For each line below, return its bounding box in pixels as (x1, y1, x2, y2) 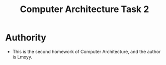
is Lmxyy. (12, 54, 33, 60)
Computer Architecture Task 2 (20, 4, 149, 15)
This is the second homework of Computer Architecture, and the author (12, 48, 161, 54)
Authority (5, 32, 47, 43)
